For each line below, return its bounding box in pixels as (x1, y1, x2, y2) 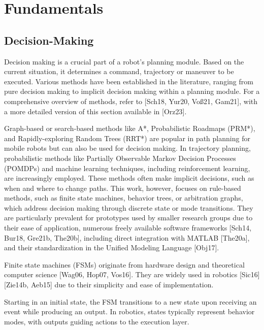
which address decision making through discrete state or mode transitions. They (4, 202, 253, 213)
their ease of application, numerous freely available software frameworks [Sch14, (4, 222, 252, 233)
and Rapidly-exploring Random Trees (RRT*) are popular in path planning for (4, 133, 250, 143)
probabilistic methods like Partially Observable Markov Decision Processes (4, 152, 236, 163)
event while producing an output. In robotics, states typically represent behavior (4, 306, 255, 317)
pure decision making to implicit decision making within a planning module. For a (4, 86, 260, 96)
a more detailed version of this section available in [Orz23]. (4, 106, 187, 116)
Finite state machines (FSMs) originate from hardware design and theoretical (4, 259, 245, 270)
